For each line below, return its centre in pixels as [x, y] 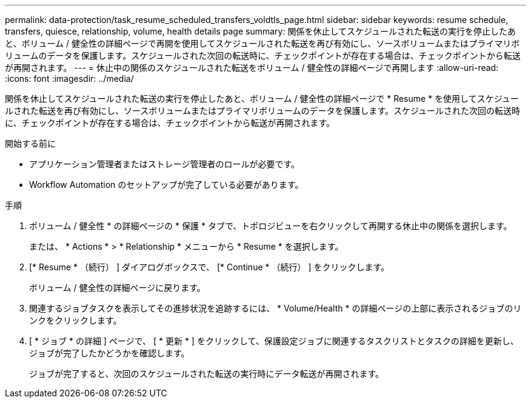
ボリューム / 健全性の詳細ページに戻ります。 [117, 288]
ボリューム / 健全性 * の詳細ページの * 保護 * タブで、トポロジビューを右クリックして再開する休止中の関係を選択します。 [271, 226]
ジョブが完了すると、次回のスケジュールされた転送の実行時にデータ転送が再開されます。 [207, 374]
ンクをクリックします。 [75, 320]
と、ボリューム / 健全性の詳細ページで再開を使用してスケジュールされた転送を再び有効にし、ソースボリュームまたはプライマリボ [262, 43]
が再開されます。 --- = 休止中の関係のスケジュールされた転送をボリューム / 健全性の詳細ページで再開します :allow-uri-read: [252, 68]
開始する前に [30, 143]
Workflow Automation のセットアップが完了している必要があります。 [166, 185]
